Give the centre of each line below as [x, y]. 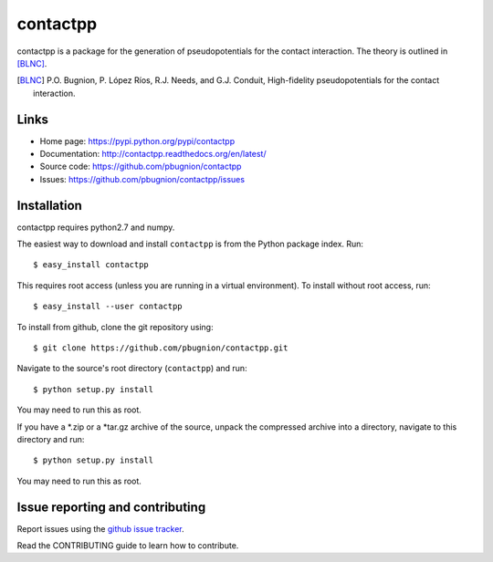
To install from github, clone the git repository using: [115, 327]
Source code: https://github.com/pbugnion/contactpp [141, 167]
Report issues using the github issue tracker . [100, 528]
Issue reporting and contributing [111, 507]
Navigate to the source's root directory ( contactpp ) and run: [132, 369]
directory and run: [51, 439]
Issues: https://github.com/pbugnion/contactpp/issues [142, 179]
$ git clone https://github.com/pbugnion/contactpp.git [161, 348]
